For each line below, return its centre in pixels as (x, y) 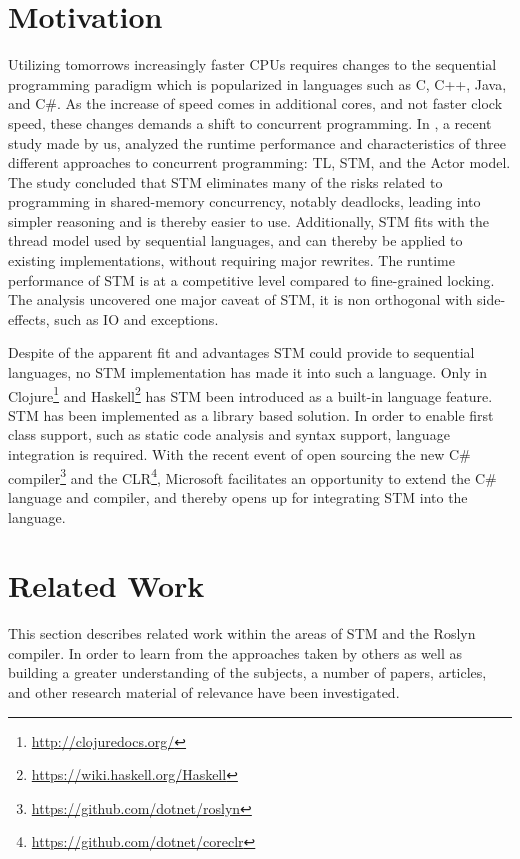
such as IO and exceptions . (136, 318)
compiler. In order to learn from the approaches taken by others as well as (235, 652)
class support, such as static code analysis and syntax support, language (229, 434)
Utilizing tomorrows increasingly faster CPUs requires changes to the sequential (252, 64)
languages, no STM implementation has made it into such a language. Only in (247, 372)
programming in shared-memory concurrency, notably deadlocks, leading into (244, 201)
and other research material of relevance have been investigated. (204, 692)
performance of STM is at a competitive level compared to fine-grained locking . (251, 279)
